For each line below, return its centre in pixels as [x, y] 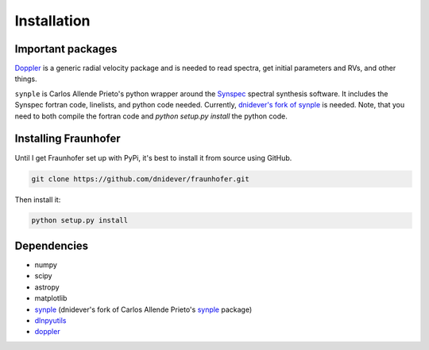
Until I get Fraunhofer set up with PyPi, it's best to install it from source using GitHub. [153, 157]
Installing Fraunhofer [68, 139]
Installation [52, 21]
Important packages [66, 49]
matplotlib [51, 298]
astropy [47, 287]
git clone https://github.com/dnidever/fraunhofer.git [140, 179]
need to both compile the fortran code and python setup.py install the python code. [151, 116]
